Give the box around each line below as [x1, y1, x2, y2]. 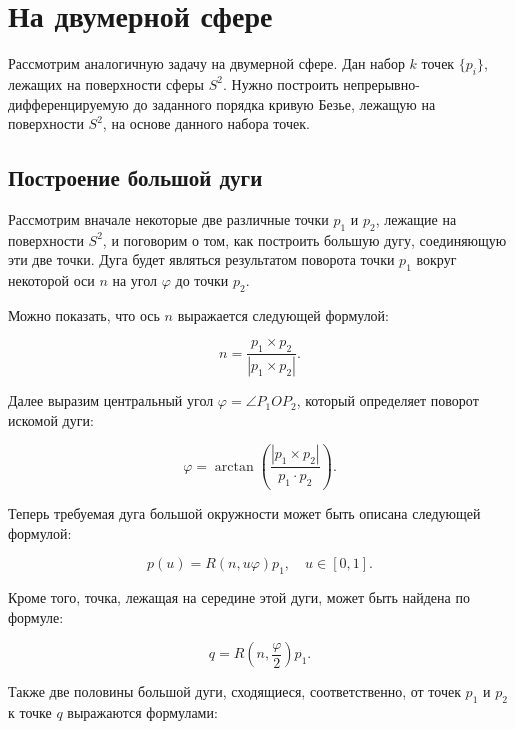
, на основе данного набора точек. [102, 113, 310, 134]
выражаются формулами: [67, 702, 218, 723]
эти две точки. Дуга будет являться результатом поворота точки [8, 249, 395, 270]
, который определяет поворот [296, 390, 479, 411]
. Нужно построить [222, 73, 339, 94]
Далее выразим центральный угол [8, 390, 214, 411]
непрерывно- [343, 73, 420, 94]
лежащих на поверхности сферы [8, 73, 205, 94]
